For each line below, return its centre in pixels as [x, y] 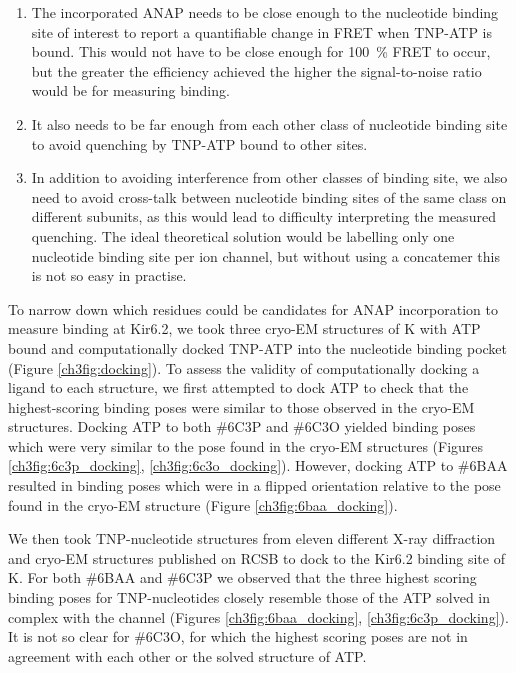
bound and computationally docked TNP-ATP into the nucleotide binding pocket [258, 347]
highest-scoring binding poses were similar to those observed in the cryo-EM [241, 406]
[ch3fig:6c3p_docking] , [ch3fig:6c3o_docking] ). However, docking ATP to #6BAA [258, 465]
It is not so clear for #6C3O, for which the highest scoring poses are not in [238, 636]
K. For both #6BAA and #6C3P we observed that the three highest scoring [242, 577]
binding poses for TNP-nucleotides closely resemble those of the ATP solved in [249, 597]
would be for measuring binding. [130, 90]
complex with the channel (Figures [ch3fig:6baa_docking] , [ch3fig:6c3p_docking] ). [258, 616]
